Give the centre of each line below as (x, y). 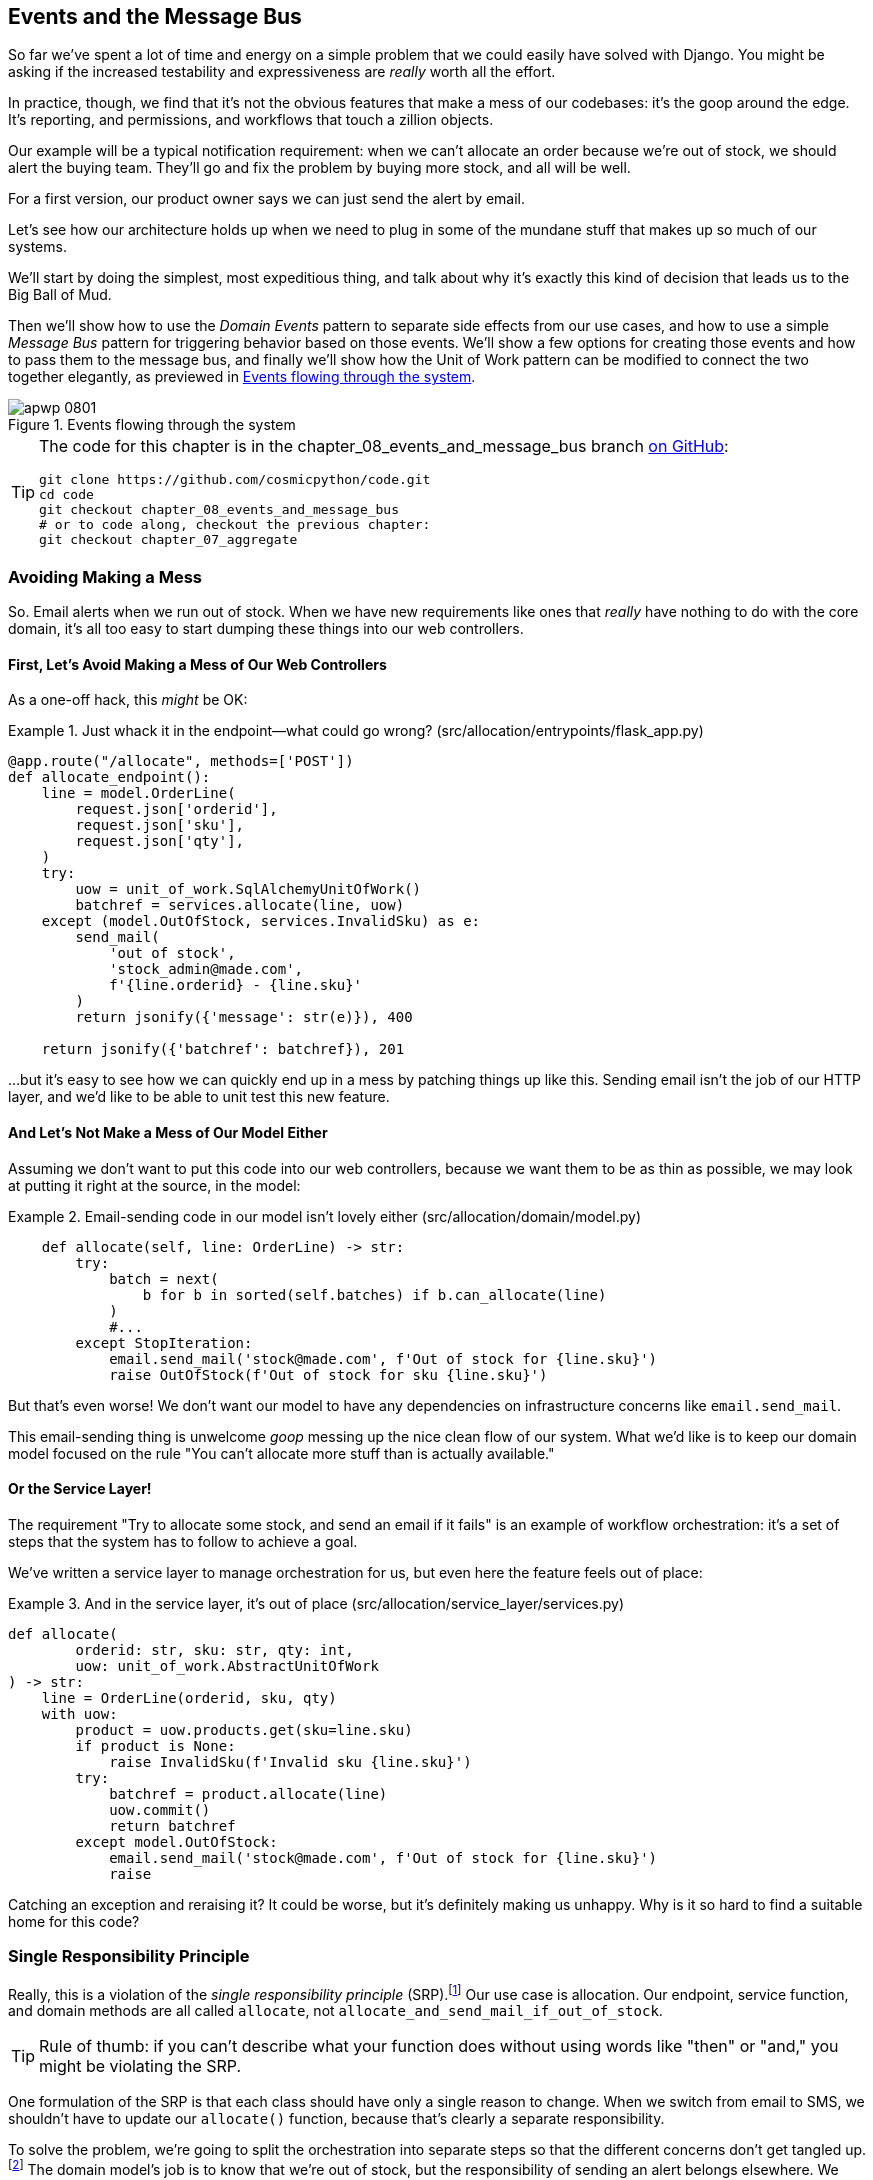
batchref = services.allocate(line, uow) (240, 905)
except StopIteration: (164, 1342)
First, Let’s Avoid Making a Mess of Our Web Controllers (197, 664)
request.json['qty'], (160, 841)
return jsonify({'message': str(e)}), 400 (244, 1017)
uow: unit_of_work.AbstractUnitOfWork (227, 1665)
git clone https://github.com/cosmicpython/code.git (235, 480)
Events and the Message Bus (155, 16)
